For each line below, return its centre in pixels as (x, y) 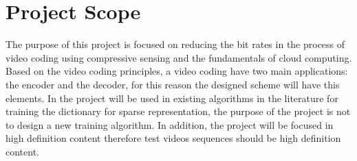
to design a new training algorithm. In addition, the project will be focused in (170, 124)
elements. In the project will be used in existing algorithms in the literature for (172, 98)
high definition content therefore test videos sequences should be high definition (173, 138)
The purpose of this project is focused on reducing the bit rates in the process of (175, 44)
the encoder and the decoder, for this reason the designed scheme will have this (173, 84)
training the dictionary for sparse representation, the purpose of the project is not (178, 111)
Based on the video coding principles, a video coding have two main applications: (177, 71)
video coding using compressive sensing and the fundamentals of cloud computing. (179, 57)
